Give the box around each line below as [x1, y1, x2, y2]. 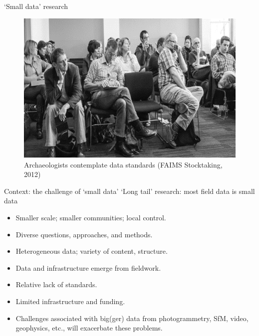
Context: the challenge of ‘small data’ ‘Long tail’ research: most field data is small [4, 185, 255, 196]
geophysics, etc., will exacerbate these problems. [15, 323, 163, 333]
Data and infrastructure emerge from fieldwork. [15, 262, 161, 273]
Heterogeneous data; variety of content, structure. [15, 246, 168, 256]
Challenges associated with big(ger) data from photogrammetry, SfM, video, [15, 313, 249, 323]
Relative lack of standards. [15, 279, 97, 290]
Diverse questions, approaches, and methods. [15, 229, 153, 239]
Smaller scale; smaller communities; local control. [15, 212, 166, 223]
